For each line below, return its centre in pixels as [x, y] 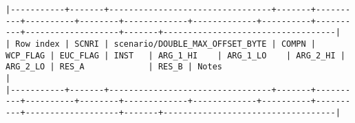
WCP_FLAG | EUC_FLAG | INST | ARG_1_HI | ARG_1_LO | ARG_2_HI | [175, 55]
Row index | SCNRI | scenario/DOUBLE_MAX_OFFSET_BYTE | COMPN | [166, 44]
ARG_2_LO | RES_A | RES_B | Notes [114, 67]
